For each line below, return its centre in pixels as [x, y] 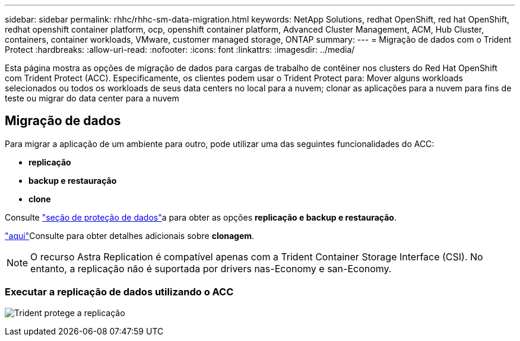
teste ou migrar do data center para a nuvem [92, 98]
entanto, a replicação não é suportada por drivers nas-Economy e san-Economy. [211, 268]
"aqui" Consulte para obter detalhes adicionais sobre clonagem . [130, 235]
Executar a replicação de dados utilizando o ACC [119, 292]
